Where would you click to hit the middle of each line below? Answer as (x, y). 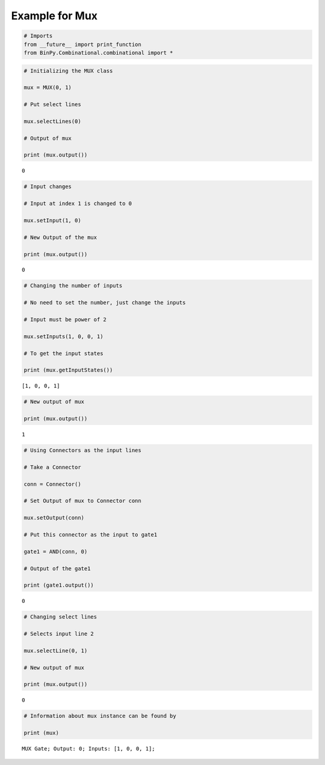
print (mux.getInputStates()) (68, 370)
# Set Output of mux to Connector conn (82, 501)
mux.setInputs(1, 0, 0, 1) (63, 336)
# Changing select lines (60, 617)
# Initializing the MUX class (68, 71)
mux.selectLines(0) (52, 121)
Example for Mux (54, 16)
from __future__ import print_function (82, 44)
